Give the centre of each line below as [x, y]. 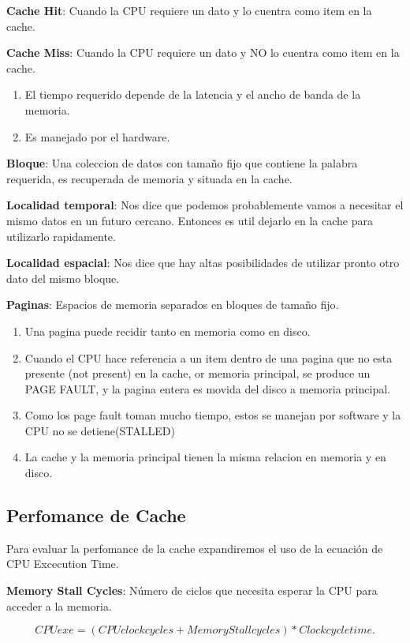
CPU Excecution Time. [63, 564]
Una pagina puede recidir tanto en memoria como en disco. [168, 331]
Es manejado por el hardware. [97, 136]
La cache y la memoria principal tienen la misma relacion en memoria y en [205, 457]
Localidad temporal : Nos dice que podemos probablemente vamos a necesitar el [205, 205]
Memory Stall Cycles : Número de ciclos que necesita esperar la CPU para [192, 590]
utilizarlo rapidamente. [61, 236]
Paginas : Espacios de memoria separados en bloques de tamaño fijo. [173, 305]
